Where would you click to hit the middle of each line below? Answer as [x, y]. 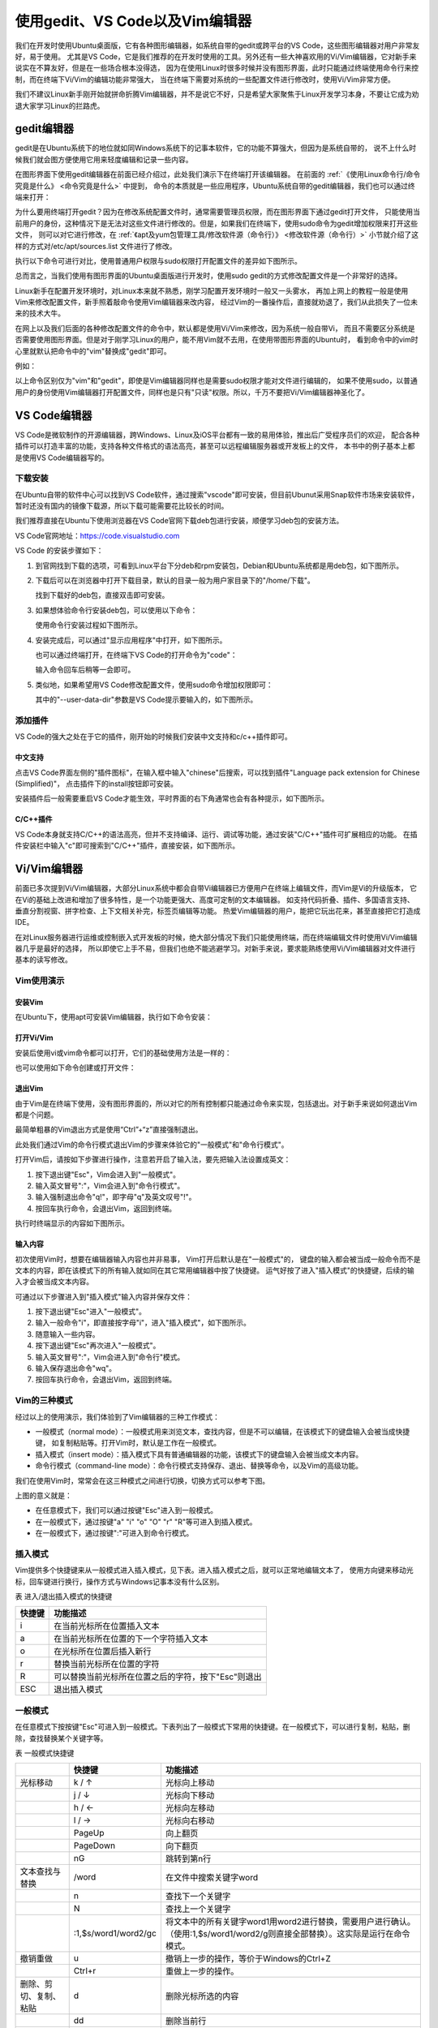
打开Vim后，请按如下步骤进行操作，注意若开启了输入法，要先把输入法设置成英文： [153, 1159]
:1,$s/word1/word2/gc [115, 1933]
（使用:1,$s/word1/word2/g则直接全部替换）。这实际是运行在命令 [288, 1934]
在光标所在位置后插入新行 [103, 1652]
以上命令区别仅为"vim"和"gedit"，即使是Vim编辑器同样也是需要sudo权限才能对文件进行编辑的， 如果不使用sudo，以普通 [216, 380]
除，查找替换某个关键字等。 [61, 1738]
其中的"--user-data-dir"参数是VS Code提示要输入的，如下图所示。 [146, 700]
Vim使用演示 [40, 981]
